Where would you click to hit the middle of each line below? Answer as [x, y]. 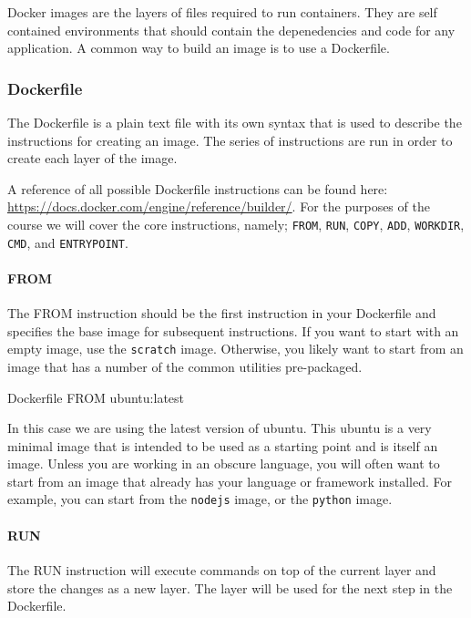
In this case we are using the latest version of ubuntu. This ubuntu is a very [220, 428]
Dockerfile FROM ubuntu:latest [96, 397]
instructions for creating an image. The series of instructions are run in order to [230, 140]
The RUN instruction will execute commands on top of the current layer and [222, 569]
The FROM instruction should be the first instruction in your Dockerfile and [222, 313]
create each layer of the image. [92, 158]
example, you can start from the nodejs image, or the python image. [200, 499]
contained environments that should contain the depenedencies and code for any [231, 30]
